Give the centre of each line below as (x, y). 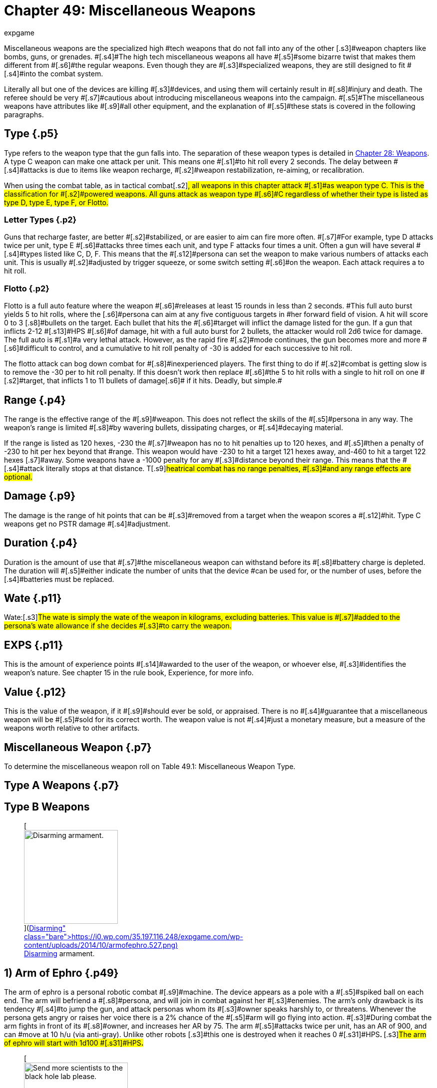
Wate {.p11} (33, 598)
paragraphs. (24, 114)
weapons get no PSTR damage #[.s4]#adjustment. (87, 524)
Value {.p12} (35, 692)
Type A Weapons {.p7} (62, 786)
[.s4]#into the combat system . (54, 73)
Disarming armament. (59, 954)
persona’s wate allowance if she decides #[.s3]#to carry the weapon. (118, 626)
